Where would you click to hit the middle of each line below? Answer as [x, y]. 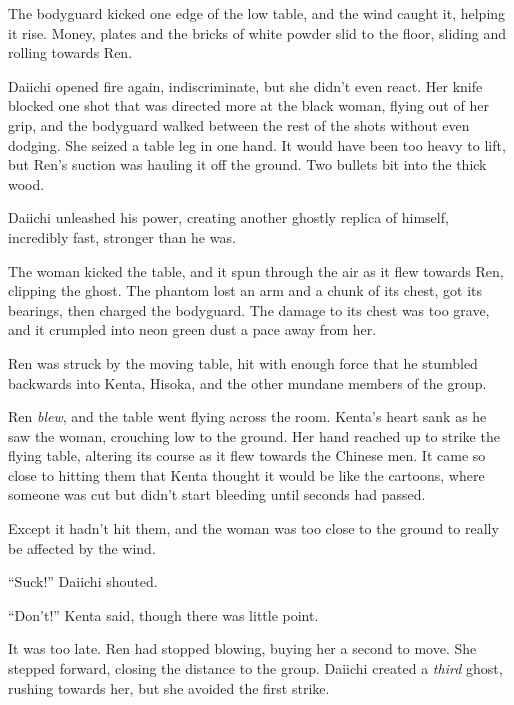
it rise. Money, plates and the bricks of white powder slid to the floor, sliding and [257, 32]
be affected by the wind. [82, 547]
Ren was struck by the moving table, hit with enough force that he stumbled [243, 362]
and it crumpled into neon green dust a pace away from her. [192, 329]
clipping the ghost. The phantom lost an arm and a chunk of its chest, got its [245, 290]
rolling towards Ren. [70, 52]
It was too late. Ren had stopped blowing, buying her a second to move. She [242, 648]
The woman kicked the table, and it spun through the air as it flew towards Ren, [256, 270]
